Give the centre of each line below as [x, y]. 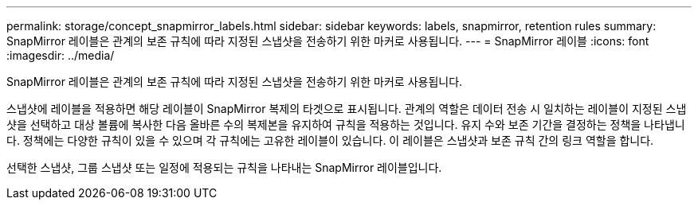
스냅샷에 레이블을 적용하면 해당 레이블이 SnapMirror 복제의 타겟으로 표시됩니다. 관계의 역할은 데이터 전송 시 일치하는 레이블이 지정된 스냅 [347, 109]
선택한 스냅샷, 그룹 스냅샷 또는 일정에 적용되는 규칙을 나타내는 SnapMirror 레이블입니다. [224, 167]
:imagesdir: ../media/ [61, 55]
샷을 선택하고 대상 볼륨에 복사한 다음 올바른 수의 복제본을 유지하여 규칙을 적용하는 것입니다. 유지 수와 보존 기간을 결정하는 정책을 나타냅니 [346, 124]
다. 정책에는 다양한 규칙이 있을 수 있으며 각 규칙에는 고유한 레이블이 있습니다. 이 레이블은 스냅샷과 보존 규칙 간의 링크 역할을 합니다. [330, 140]
